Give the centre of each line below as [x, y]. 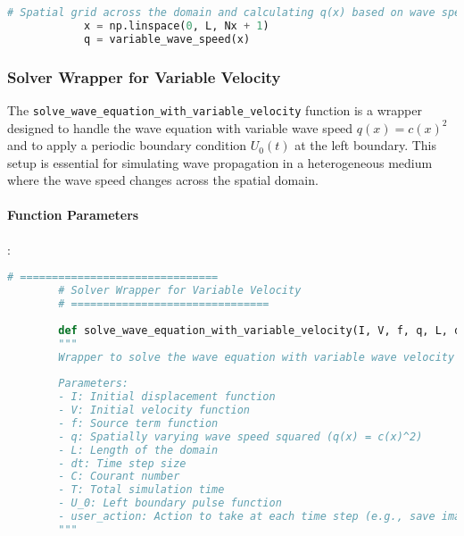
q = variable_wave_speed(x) [167, 39]
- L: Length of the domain [138, 450]
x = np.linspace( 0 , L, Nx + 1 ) [176, 25]
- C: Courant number [119, 477]
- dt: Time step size [122, 463]
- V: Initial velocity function [154, 410]
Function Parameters [73, 215]
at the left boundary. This [366, 145]
